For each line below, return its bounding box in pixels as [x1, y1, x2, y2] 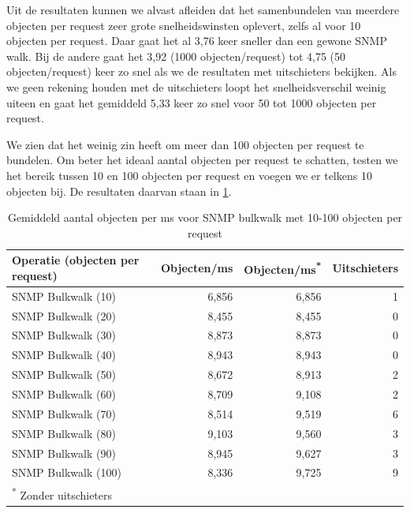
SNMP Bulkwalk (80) [12, 425, 116, 441]
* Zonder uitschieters [12, 485, 113, 503]
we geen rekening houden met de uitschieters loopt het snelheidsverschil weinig [6, 78, 386, 95]
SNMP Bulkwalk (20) [12, 307, 116, 324]
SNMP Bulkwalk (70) [12, 405, 116, 421]
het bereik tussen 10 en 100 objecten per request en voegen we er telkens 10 [6, 167, 372, 183]
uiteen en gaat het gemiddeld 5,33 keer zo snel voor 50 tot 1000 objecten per [6, 94, 377, 110]
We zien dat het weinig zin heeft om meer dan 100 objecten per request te [6, 136, 364, 152]
